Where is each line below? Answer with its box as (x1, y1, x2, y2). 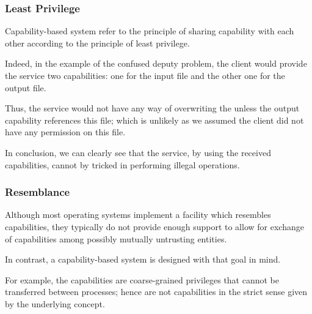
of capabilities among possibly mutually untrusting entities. (5, 232, 227, 245)
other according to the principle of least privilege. (5, 36, 190, 49)
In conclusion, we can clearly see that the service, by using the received (5, 146, 271, 159)
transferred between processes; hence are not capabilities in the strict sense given (5, 285, 308, 298)
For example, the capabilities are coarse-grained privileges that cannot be (5, 273, 280, 286)
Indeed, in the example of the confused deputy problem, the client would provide (5, 57, 307, 70)
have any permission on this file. (5, 125, 126, 138)
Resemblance (5, 184, 70, 200)
